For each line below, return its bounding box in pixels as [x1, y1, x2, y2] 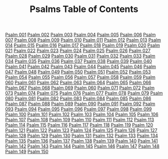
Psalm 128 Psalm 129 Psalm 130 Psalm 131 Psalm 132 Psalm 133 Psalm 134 [5, 132, 158, 138]
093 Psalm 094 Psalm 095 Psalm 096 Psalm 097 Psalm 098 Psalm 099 [5, 106, 152, 112]
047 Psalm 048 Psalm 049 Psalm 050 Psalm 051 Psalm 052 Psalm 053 [5, 69, 151, 75]
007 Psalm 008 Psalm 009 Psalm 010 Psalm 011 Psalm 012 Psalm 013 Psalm [5, 37, 161, 43]
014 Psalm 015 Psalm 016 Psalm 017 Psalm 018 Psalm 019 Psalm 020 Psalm [5, 42, 160, 48]
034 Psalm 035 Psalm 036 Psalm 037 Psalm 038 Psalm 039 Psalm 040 [5, 58, 152, 64]
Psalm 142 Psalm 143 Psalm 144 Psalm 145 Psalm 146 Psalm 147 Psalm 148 [5, 143, 160, 149]
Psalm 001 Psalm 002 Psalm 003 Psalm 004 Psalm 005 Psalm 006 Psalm [5, 31, 156, 38]
